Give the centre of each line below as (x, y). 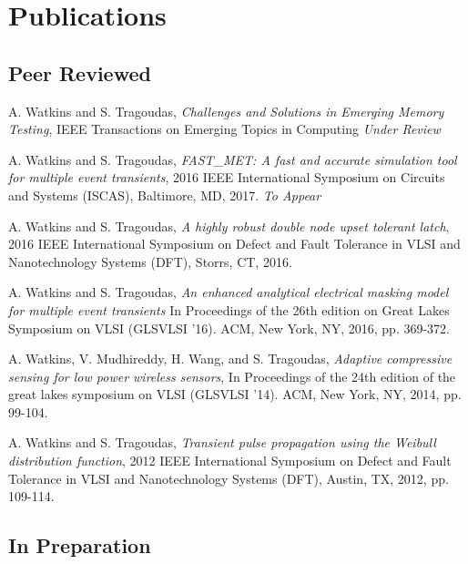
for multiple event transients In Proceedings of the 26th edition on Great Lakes (229, 309)
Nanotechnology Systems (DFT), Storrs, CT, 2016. (150, 261)
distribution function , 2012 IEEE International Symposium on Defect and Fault (230, 461)
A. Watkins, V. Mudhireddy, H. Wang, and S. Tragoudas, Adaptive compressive (230, 359)
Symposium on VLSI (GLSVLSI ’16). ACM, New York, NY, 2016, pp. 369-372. (229, 328)
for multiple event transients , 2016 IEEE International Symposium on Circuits (227, 177)
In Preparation (80, 545)
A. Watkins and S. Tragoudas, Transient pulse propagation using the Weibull (222, 442)
